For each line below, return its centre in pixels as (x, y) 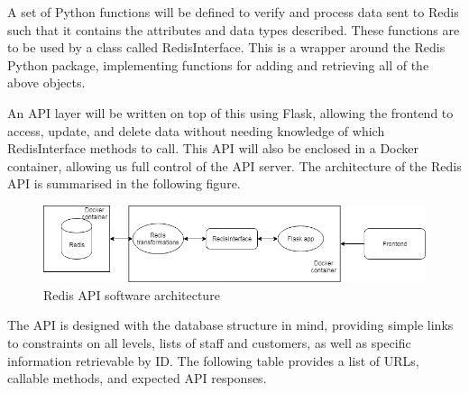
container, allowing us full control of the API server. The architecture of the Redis (234, 165)
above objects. (46, 82)
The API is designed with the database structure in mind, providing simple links (230, 325)
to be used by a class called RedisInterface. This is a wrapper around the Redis (226, 47)
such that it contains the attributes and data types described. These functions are (234, 29)
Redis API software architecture (132, 294)
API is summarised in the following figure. (124, 183)
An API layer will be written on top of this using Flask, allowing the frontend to (230, 112)
